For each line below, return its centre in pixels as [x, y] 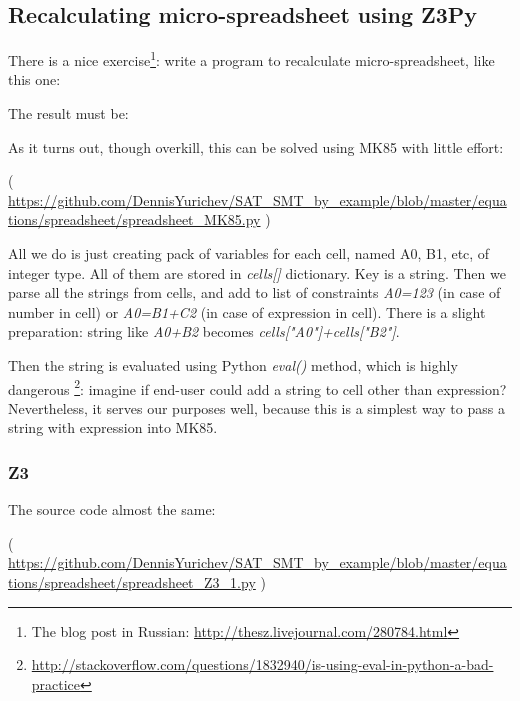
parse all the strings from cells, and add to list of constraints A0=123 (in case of [254, 292]
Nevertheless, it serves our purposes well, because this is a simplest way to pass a [256, 407]
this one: [34, 79]
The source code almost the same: [112, 509]
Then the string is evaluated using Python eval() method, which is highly [233, 364]
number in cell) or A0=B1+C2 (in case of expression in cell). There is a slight [247, 311]
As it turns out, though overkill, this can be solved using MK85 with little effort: [256, 146]
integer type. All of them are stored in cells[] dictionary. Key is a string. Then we [257, 272]
